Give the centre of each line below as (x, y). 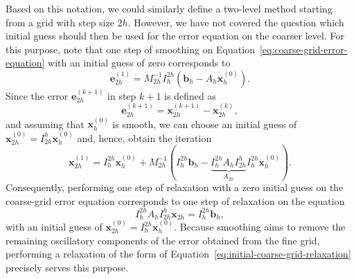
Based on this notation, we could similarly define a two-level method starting (169, 8)
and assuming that (45, 124)
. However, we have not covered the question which (236, 22)
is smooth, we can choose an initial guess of (205, 124)
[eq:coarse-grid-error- (303, 49)
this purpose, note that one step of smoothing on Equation (130, 49)
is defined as (190, 95)
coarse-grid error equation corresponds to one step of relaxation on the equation (175, 200)
